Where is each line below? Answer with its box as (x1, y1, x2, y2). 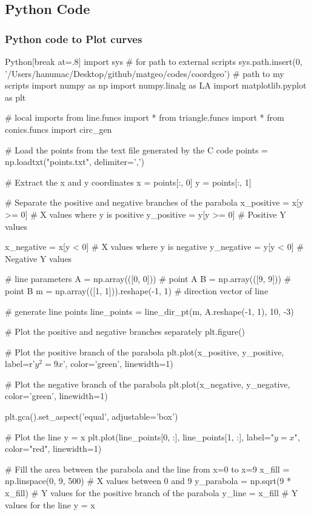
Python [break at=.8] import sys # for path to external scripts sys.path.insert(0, (5, 55, 303, 67)
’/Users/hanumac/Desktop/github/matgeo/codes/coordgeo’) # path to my (5, 67, 284, 79)
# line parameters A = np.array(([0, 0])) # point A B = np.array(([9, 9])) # (5, 272, 292, 285)
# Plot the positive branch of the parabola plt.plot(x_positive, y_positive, (5, 345, 284, 358)
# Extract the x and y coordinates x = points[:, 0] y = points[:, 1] (5, 175, 252, 188)
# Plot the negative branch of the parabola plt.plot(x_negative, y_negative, (5, 377, 290, 390)
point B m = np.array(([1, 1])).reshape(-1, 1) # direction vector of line (5, 284, 269, 297)
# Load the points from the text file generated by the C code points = (5, 143, 269, 156)
